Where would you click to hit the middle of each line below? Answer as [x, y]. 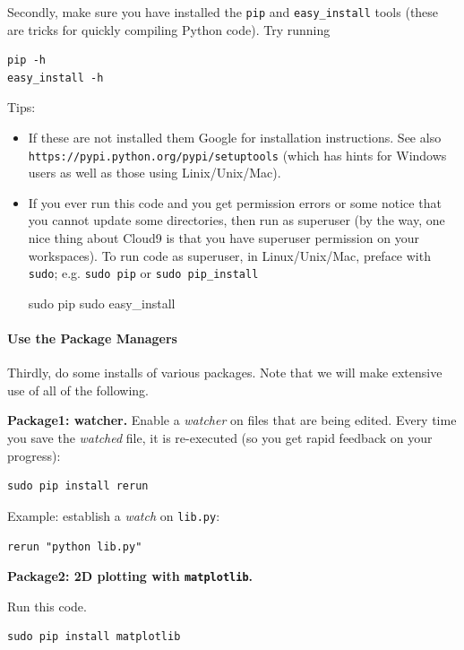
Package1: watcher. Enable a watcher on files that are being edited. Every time [232, 420]
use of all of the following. [78, 390]
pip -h [26, 61]
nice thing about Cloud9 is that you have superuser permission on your [223, 238]
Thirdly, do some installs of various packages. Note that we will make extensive [225, 373]
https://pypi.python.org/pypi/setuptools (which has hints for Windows [237, 155]
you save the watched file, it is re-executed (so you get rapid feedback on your [220, 438]
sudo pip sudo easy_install [102, 303]
